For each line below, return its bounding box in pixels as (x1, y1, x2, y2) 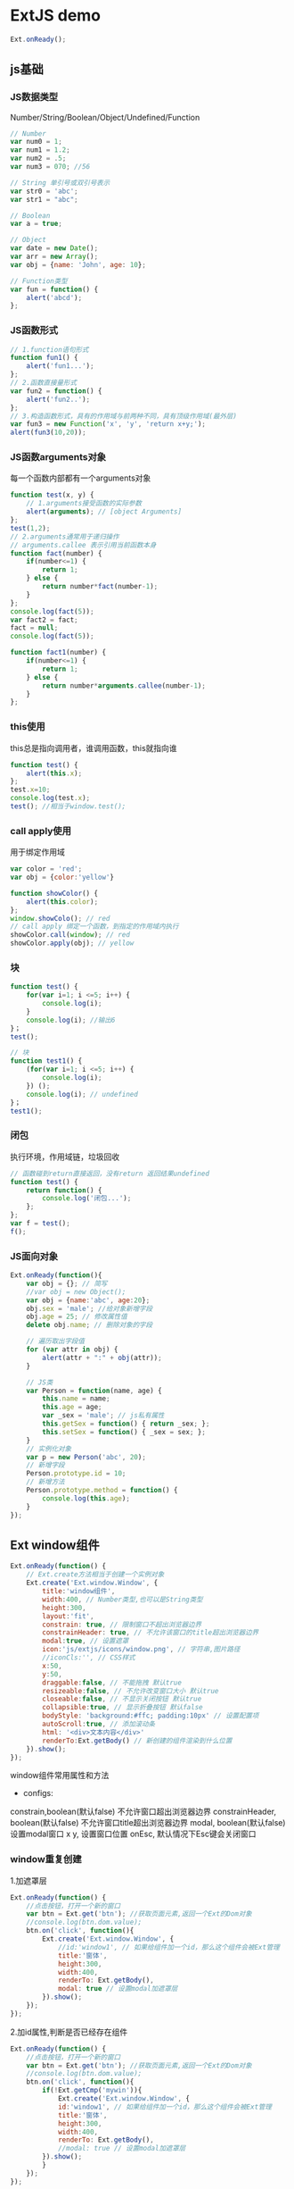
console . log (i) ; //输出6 (26, 1015, 116, 1024)
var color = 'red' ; (10, 865, 83, 873)
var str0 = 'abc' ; (10, 187, 78, 196)
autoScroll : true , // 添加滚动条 (42, 1720, 155, 1729)
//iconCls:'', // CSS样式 (42, 1653, 136, 1662)
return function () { (26, 1185, 102, 1195)
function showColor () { (10, 889, 99, 898)
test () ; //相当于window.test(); (10, 802, 127, 811)
